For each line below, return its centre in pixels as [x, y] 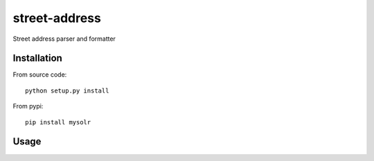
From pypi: [28, 106]
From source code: [40, 75]
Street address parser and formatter [64, 39]
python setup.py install [67, 91]
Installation [37, 58]
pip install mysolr [58, 122]
